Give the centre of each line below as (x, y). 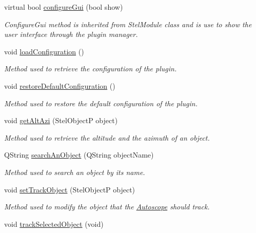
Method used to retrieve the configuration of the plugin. (91, 69)
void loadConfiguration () (44, 51)
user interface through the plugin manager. (71, 34)
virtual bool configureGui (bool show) (64, 7)
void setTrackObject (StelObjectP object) (70, 189)
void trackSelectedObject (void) (54, 224)
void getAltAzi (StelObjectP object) (61, 120)
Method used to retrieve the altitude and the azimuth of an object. (107, 137)
